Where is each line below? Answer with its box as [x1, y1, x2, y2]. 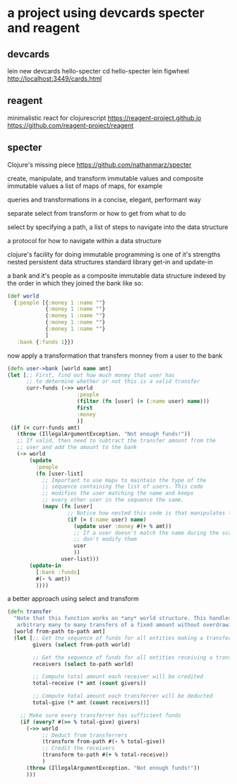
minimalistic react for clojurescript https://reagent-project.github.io [7, 113, 202, 122]
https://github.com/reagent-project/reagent [7, 121, 134, 129]
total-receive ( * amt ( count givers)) [32, 680, 147, 687]
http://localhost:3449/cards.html [7, 74, 102, 83]
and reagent [7, 20, 80, 36]
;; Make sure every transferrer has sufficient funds [20, 712, 181, 719]
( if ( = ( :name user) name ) [67, 516, 147, 523]
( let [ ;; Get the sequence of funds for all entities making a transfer [13, 634, 232, 641]
